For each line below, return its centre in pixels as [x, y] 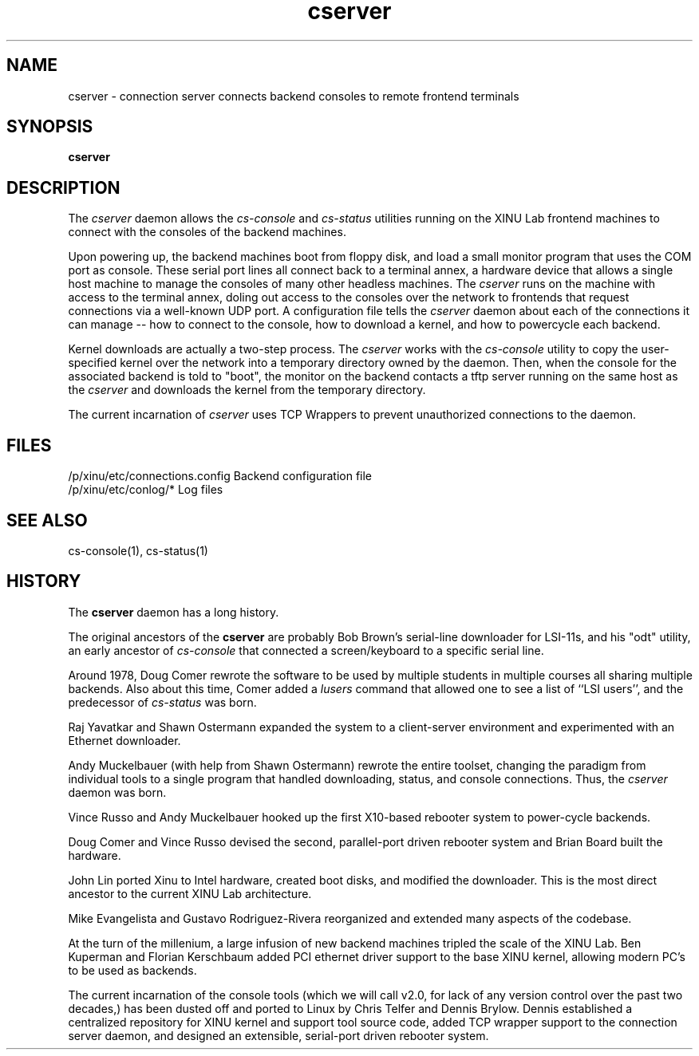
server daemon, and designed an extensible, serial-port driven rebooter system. [278, 1035]
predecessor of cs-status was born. [162, 702]
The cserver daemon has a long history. [174, 612]
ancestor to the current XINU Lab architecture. [190, 893]
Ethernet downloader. [124, 740]
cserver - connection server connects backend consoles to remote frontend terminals [294, 96]
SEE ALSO [47, 520]
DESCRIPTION [63, 187]
